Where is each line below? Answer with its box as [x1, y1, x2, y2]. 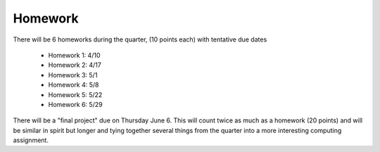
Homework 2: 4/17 [48, 61, 101, 70]
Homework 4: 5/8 [48, 81, 99, 89]
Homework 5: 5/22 [48, 90, 103, 99]
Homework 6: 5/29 [48, 100, 103, 108]
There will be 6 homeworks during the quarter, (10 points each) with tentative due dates [13, 35, 267, 44]
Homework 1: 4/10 [48, 51, 101, 59]
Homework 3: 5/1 [48, 70, 98, 79]
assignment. [13, 136, 49, 144]
